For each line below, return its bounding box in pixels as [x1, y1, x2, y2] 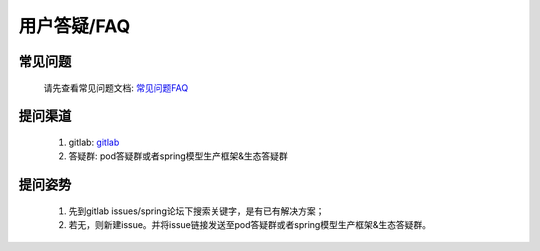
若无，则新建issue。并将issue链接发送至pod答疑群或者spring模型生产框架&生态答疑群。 [68, 219, 432, 231]
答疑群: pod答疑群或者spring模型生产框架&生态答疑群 [68, 150, 289, 162]
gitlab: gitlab [68, 136, 120, 148]
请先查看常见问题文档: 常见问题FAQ [43, 81, 189, 94]
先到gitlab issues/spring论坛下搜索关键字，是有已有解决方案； [68, 205, 325, 217]
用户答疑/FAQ [18, 15, 131, 37]
